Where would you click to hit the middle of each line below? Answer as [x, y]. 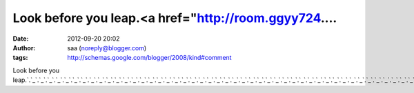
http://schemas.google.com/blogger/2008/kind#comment [149, 58]
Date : [21, 39]
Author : [24, 48]
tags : [20, 58]
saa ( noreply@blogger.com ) [107, 48]
